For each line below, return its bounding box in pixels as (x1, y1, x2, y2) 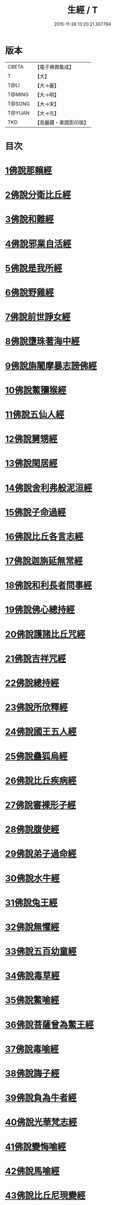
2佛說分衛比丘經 (5, 189, 71, 201)
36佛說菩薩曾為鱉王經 (5, 1019, 94, 1030)
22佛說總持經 (5, 677, 59, 688)
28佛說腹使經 (5, 824, 59, 835)
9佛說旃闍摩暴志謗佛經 (5, 360, 97, 371)
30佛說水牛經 (5, 873, 60, 884)
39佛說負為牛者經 (5, 1093, 77, 1103)
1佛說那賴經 (5, 165, 53, 177)
